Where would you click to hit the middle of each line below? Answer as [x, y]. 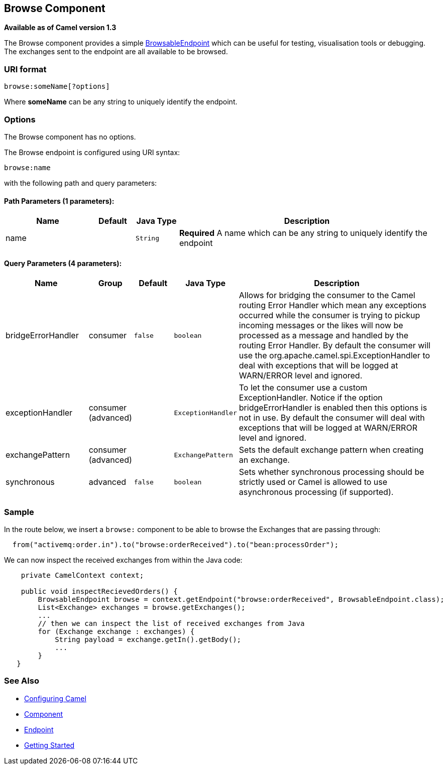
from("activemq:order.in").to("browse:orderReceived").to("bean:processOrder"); [175, 545]
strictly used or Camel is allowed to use [313, 482]
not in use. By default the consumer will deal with [332, 418]
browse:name [27, 167]
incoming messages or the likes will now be [321, 326]
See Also [22, 681]
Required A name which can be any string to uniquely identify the [303, 233]
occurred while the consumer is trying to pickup [329, 315]
